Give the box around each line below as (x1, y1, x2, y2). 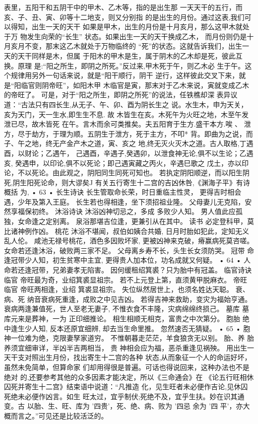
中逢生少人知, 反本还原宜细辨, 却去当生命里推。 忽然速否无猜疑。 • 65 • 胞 (4, 323, 251, 333)
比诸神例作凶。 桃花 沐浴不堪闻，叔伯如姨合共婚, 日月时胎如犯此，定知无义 (4, 225, 249, 236)
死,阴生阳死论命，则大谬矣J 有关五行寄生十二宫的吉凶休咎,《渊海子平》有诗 (4, 177, 250, 187)
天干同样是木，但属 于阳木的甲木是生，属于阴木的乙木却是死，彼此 (17, 50, 236, 61)
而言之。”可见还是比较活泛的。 (10, 410, 108, 421)
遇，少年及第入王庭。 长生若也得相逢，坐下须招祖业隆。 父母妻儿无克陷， (4, 196, 245, 207)
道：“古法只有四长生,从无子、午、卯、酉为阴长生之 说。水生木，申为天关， (4, 99, 248, 109)
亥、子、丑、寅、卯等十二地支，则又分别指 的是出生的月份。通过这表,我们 (4, 11, 245, 22)
